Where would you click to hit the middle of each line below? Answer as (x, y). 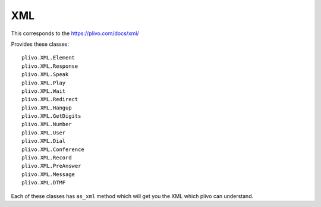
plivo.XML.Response (50, 66)
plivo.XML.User (44, 133)
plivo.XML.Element (48, 58)
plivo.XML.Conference (53, 149)
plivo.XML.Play (44, 83)
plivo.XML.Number (47, 124)
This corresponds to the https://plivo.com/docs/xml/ (75, 33)
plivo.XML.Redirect (50, 99)
